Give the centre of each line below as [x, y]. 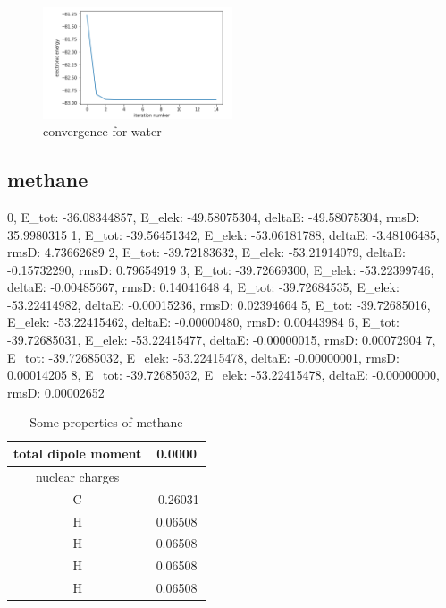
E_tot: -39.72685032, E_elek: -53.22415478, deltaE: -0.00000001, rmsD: [203, 357]
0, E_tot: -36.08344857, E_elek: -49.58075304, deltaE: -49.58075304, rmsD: [214, 216]
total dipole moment [78, 454]
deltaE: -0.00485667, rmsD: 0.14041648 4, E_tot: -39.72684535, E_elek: [203, 287]
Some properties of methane [106, 422]
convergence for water [102, 131]
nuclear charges [77, 476]
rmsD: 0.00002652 [56, 392]
